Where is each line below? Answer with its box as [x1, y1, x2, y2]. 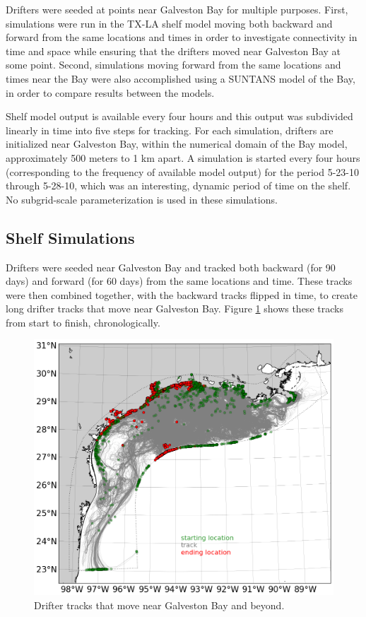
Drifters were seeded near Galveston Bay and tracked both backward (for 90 [6, 259, 336, 274]
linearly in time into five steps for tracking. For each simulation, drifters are [6, 122, 333, 137]
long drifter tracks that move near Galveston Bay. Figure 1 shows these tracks [6, 301, 343, 316]
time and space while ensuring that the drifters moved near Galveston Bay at [6, 43, 341, 58]
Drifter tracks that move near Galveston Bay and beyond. [34, 597, 285, 612]
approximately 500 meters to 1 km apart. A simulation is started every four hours [6, 150, 360, 165]
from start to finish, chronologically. [6, 315, 160, 329]
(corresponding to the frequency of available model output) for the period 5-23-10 [6, 164, 360, 179]
